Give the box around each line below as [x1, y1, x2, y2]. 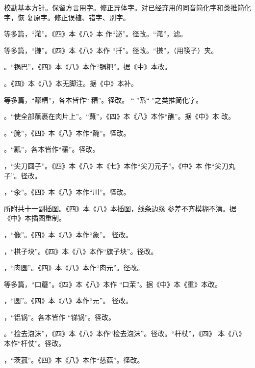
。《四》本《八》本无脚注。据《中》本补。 [4, 78, 138, 88]
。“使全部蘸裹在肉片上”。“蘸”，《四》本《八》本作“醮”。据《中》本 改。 [4, 111, 235, 121]
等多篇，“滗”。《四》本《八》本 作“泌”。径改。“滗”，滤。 [4, 28, 187, 39]
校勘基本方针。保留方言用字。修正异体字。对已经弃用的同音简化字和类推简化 [4, 2, 251, 12]
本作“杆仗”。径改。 [4, 338, 66, 348]
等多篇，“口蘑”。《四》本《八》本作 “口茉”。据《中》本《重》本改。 [4, 279, 222, 289]
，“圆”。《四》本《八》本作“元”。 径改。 [4, 295, 133, 306]
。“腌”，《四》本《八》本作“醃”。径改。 [4, 127, 130, 138]
